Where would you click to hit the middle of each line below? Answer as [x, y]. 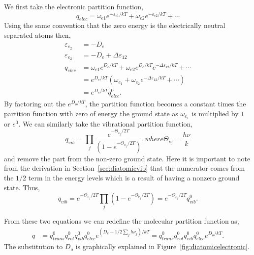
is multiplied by [215, 113]
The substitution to [33, 246]
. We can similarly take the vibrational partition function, [106, 123]
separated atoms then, [37, 35]
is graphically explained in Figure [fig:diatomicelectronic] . [162, 246]
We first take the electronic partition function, [74, 6]
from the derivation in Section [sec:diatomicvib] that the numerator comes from [125, 168]
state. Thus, [22, 187]
